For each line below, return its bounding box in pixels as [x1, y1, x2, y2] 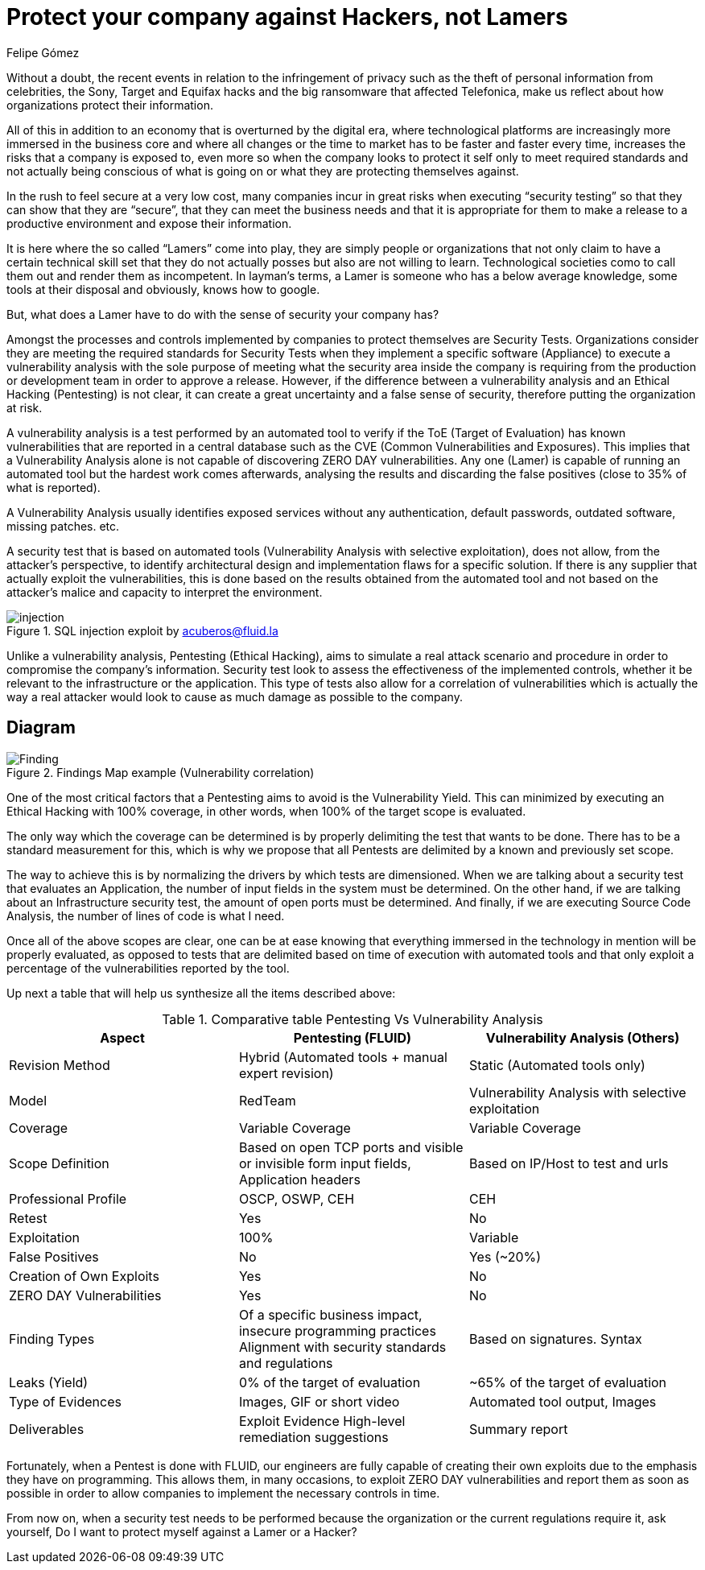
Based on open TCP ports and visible [238, 1138, 464, 1155]
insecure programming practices [238, 1322, 436, 1339]
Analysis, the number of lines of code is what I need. [6, 908, 285, 923]
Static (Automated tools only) [468, 1056, 645, 1073]
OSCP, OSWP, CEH [238, 1190, 355, 1207]
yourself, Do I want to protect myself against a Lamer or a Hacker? [6, 1524, 357, 1539]
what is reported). [6, 480, 101, 494]
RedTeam [238, 1092, 296, 1109]
